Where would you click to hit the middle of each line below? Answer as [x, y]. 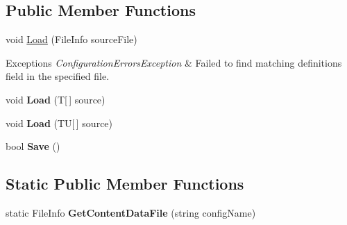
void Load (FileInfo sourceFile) [71, 39]
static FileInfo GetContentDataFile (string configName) [131, 212]
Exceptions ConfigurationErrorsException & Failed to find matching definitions [174, 62]
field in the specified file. [58, 76]
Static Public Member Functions [125, 184]
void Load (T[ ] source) [56, 99]
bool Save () [33, 146]
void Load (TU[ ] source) [59, 123]
